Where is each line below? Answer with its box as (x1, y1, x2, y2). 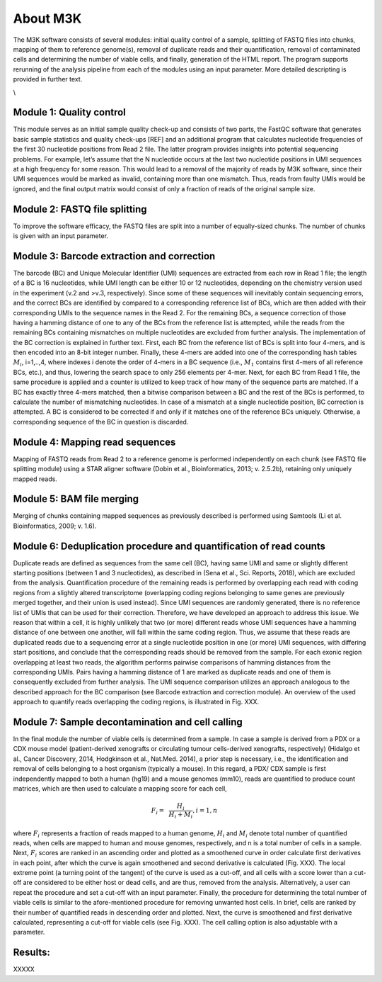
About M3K (13, 11, 82, 26)
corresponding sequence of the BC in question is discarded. (13, 417, 189, 426)
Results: (13, 947, 51, 959)
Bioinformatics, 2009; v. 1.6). (13, 521, 97, 530)
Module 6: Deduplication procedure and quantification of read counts (13, 540, 325, 552)
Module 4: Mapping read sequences (13, 436, 176, 448)
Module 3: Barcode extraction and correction (13, 250, 216, 262)
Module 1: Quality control (13, 106, 127, 118)
